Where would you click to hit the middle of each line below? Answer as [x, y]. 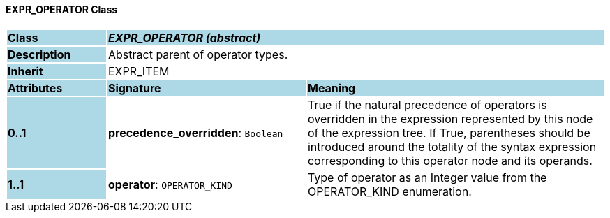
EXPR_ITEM [139, 71]
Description [39, 54]
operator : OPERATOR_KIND [170, 184]
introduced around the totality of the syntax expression [452, 146]
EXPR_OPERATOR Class [62, 9]
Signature [134, 88]
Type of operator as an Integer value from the [427, 177]
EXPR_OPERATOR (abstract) [184, 37]
